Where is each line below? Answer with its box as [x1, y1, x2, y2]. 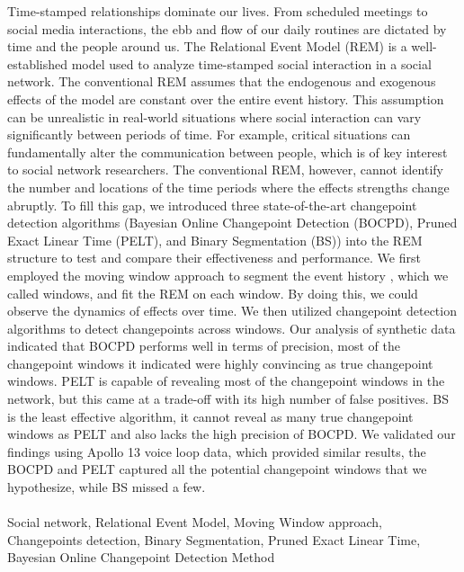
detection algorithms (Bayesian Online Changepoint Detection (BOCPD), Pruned [7, 213, 458, 232]
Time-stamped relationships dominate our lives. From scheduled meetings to [7, 2, 428, 20]
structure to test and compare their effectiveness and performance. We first [7, 248, 421, 267]
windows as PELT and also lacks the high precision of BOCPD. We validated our [7, 425, 456, 443]
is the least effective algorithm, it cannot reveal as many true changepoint [7, 407, 414, 425]
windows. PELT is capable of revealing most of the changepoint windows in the [7, 371, 445, 390]
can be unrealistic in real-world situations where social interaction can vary [7, 107, 422, 126]
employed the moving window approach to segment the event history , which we [7, 265, 449, 284]
